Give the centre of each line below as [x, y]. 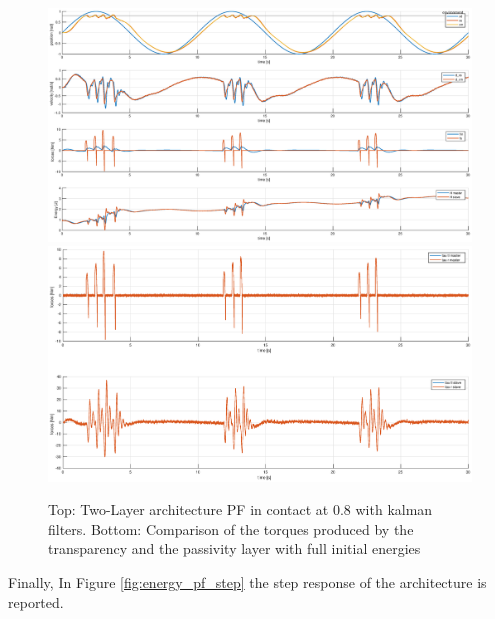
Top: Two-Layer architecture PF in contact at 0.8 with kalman [240, 509]
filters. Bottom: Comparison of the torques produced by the [231, 528]
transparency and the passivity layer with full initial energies [234, 548]
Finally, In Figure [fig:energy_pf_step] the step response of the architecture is [247, 581]
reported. [36, 601]
